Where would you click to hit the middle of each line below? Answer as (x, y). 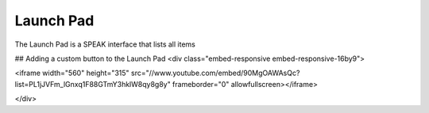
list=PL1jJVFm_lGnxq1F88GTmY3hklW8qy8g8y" (93, 84)
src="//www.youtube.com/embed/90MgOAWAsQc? (216, 73)
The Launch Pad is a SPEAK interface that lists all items (105, 44)
